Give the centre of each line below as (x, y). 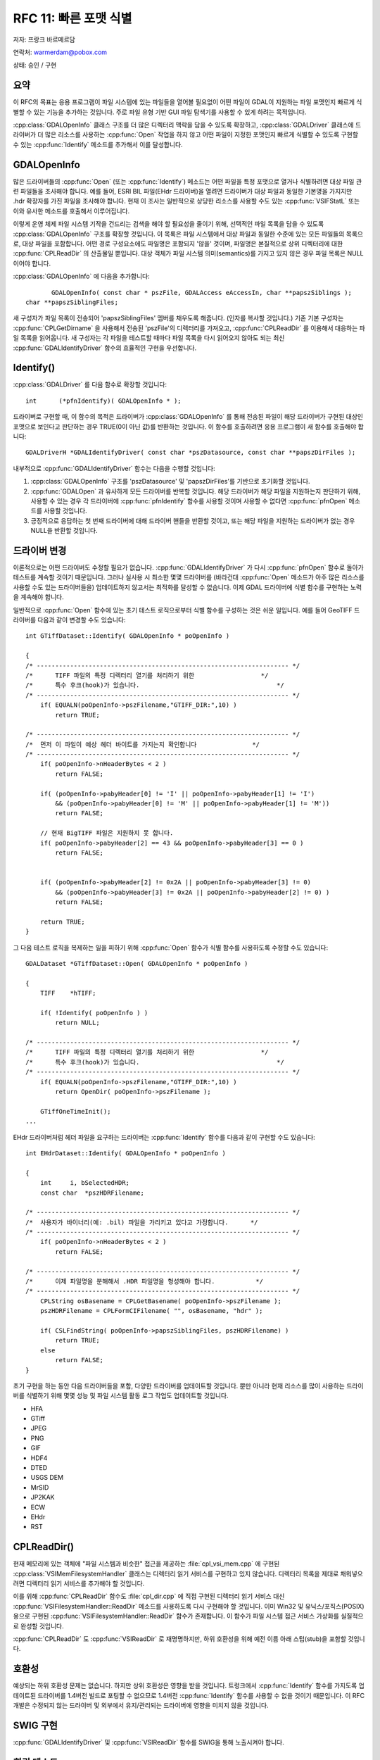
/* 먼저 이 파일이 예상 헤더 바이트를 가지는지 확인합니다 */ (143, 744)
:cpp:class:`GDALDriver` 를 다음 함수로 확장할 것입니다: (90, 384)
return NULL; (77, 1023)
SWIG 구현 (35, 1725)
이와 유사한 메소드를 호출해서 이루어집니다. (71, 210)
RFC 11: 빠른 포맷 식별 (73, 18)
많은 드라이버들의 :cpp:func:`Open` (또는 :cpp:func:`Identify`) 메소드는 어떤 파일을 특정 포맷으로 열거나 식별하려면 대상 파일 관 (188, 181)
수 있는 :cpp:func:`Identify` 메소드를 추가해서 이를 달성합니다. (98, 144)
